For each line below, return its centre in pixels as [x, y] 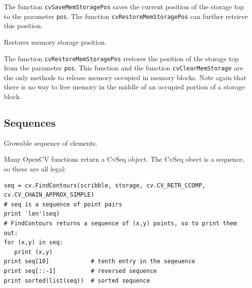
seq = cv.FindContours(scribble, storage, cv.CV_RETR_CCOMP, [105, 185]
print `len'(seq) [32, 214]
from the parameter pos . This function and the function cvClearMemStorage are [124, 68]
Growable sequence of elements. [51, 143]
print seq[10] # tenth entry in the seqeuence [100, 262]
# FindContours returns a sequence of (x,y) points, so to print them [120, 223]
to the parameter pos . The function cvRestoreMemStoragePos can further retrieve [126, 16]
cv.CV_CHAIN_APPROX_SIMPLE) [49, 195]
